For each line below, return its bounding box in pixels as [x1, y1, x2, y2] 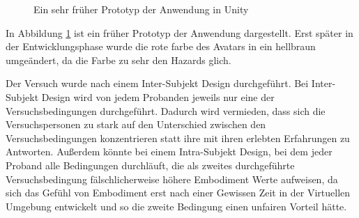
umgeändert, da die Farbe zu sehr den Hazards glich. [6, 52, 231, 67]
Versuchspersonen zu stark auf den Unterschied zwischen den [6, 117, 266, 132]
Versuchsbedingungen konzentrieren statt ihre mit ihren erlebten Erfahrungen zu [6, 130, 350, 145]
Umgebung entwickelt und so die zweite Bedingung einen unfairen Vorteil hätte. [6, 198, 347, 213]
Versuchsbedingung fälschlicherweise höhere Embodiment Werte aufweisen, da [6, 171, 338, 186]
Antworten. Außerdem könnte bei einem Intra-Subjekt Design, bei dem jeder [6, 144, 333, 159]
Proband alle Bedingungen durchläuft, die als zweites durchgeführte [6, 157, 295, 172]
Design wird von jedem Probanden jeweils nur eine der [41, 89, 275, 104]
